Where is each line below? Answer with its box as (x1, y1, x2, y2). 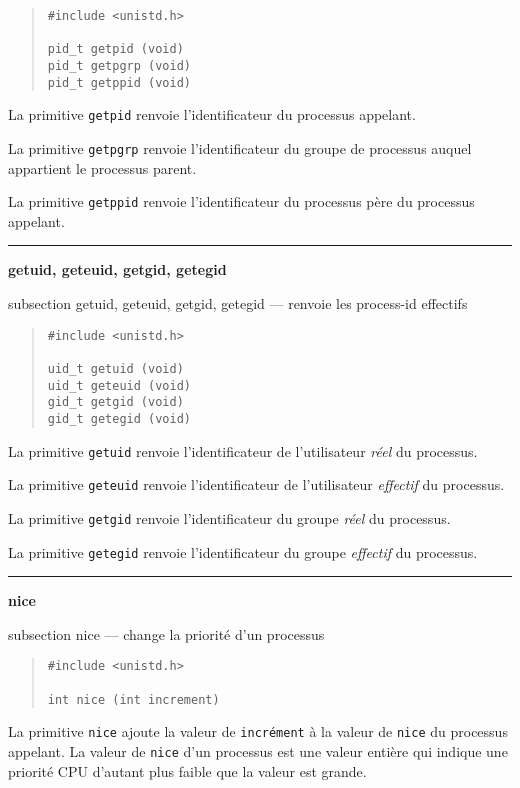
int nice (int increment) (47, 692, 220, 707)
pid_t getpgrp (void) (47, 58, 191, 73)
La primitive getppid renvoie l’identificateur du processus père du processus (8, 191, 475, 212)
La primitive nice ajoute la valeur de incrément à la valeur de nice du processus (8, 721, 508, 742)
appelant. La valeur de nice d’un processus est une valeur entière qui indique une (8, 741, 508, 761)
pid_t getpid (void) (47, 42, 184, 57)
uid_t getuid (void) (47, 361, 184, 376)
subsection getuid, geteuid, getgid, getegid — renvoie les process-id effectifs (8, 293, 468, 314)
